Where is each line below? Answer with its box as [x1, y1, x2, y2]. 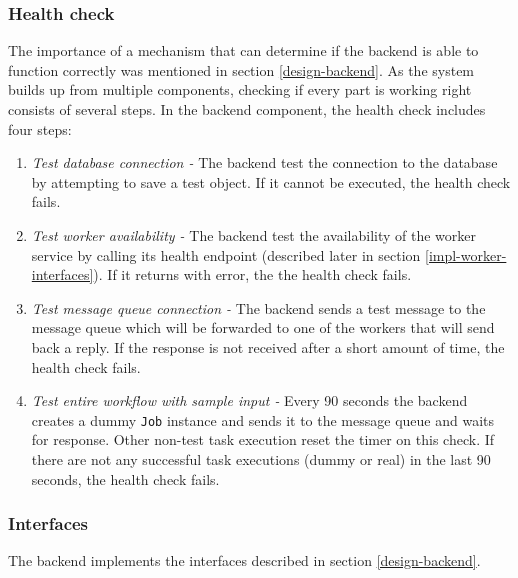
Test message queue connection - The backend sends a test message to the [31, 297, 486, 318]
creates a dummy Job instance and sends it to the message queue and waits [31, 409, 495, 430]
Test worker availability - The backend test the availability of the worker [31, 224, 477, 245]
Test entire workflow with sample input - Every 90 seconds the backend [31, 390, 468, 411]
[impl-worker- [425, 244, 507, 265]
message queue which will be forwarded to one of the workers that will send [31, 317, 495, 338]
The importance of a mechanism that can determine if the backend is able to [8, 40, 479, 61]
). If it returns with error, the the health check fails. [93, 264, 412, 285]
